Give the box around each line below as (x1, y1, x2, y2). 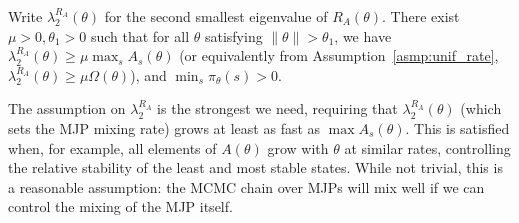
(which (460, 98, 502, 119)
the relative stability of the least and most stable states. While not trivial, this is (8, 157, 503, 178)
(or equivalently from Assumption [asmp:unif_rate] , (179, 45, 499, 66)
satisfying (204, 25, 263, 46)
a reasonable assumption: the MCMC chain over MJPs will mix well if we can (8, 176, 485, 197)
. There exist (382, 6, 460, 26)
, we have (334, 25, 392, 46)
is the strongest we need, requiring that (157, 98, 398, 119)
